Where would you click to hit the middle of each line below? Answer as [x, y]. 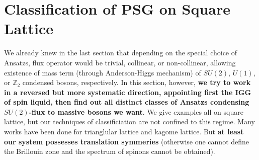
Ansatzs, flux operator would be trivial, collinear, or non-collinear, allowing [120, 62]
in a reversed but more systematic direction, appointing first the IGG [128, 92]
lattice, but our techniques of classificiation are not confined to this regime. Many [129, 122]
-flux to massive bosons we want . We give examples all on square [136, 111]
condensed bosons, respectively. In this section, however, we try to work [137, 82]
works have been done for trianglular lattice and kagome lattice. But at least [124, 132]
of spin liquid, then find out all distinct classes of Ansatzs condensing [127, 102]
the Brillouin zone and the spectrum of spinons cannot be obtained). [110, 151]
